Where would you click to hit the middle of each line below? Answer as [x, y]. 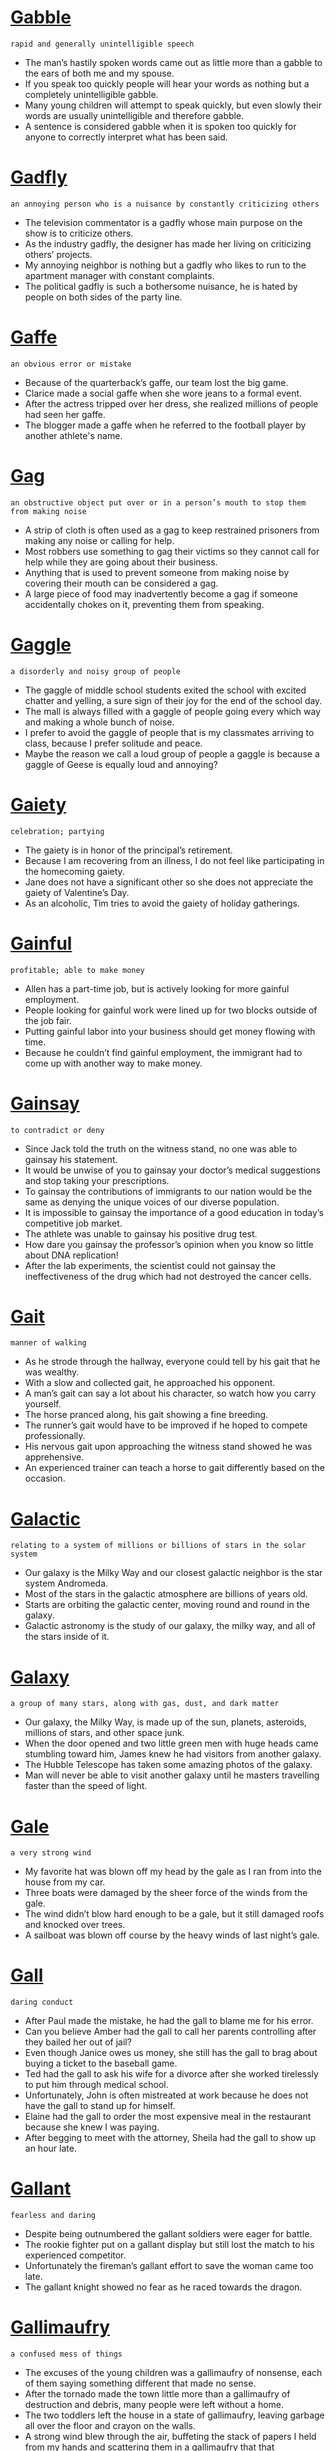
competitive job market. [73, 1223]
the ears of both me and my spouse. [99, 73]
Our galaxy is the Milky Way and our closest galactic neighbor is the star [173, 1573]
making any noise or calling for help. [99, 540]
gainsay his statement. [71, 1159]
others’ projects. [58, 254]
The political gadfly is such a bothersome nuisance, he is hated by [161, 286]
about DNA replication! [71, 1255]
